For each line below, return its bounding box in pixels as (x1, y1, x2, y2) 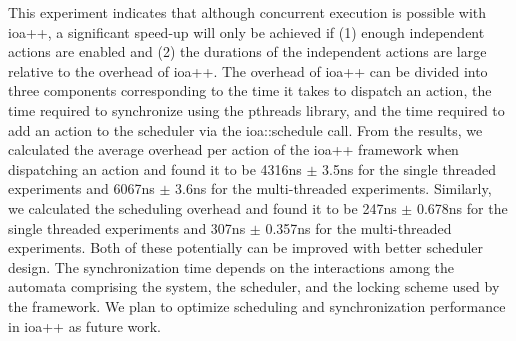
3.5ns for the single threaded (322, 158, 497, 179)
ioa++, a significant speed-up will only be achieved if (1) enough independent (8, 21, 485, 42)
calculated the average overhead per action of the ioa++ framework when (8, 139, 459, 160)
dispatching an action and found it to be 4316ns (8, 158, 302, 179)
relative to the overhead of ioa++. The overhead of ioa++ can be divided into (8, 60, 488, 81)
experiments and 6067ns (8, 178, 155, 199)
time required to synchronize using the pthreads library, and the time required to (8, 99, 505, 120)
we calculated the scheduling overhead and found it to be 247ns (8, 197, 397, 218)
